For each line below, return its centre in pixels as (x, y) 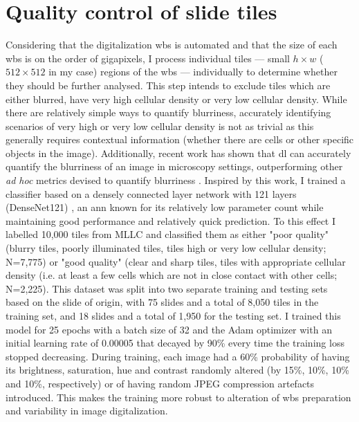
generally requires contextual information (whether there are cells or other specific (180, 139)
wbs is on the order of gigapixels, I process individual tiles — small (148, 58)
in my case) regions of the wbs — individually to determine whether (193, 72)
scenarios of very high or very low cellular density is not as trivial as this (160, 126)
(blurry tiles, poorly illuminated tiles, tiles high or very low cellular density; (166, 248)
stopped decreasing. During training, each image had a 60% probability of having (178, 356)
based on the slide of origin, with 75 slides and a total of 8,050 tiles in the (162, 302)
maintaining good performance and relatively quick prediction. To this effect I (171, 220)
